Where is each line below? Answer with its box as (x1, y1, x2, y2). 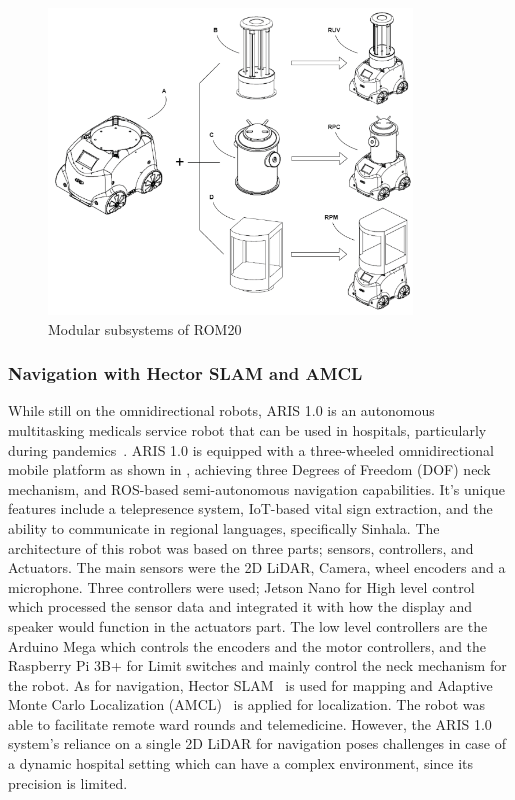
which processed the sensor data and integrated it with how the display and (8, 596, 473, 617)
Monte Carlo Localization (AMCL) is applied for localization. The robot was (8, 694, 486, 715)
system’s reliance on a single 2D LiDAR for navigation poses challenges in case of (8, 733, 507, 754)
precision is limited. (8, 772, 128, 793)
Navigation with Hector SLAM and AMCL (8, 361, 363, 386)
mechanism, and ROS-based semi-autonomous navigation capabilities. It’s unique (8, 478, 505, 499)
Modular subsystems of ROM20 (48, 318, 242, 339)
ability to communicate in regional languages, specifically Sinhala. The (8, 517, 440, 538)
